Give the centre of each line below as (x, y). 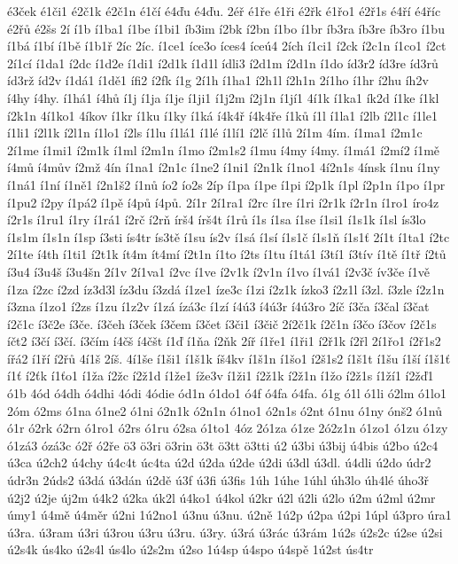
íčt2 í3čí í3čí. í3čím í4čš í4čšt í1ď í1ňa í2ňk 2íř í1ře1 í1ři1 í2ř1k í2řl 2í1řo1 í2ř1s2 (224, 341)
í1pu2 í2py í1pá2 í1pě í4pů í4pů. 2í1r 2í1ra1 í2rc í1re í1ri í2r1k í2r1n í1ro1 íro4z (223, 202)
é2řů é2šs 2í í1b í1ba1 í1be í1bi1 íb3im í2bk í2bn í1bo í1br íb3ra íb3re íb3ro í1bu (226, 28)
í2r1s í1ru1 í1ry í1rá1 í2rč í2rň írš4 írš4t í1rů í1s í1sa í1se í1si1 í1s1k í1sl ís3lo (217, 219)
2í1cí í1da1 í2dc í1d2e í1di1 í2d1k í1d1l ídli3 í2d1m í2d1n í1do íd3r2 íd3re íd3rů (223, 63)
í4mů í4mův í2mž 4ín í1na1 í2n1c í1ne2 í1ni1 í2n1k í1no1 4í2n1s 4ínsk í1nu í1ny (224, 167)
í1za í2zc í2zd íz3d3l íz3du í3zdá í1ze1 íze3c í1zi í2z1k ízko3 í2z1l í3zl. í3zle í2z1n (226, 289)
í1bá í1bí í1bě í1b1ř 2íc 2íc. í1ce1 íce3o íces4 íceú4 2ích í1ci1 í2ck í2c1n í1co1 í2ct (227, 46)
